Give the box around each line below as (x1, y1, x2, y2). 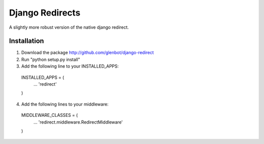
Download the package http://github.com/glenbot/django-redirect (21, 50, 154, 55)
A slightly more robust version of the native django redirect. (9, 24, 129, 30)
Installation (9, 37, 44, 45)
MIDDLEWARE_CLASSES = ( (21, 112, 78, 118)
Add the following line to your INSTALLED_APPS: (21, 63, 119, 69)
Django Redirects (9, 7, 81, 18)
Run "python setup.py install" (21, 56, 80, 62)
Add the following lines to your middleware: (21, 101, 109, 107)
